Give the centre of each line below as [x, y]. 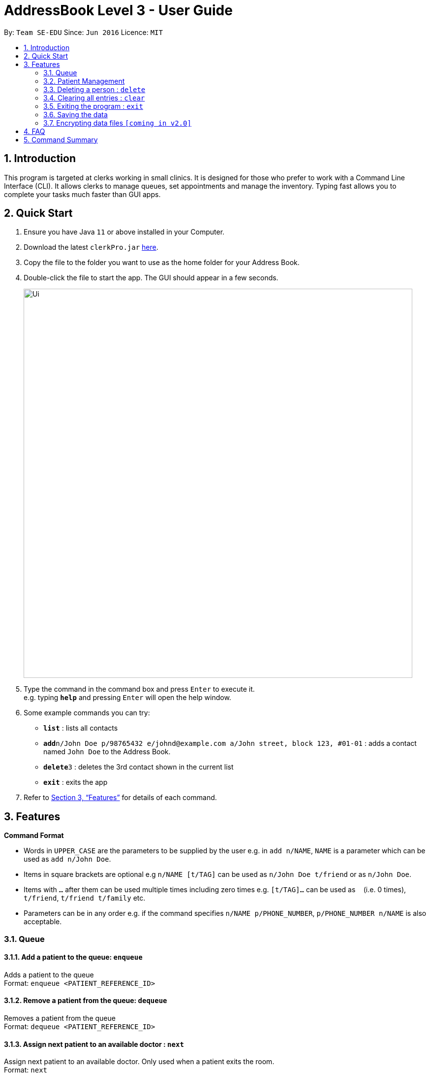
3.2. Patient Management [84, 81]
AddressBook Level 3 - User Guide [118, 10]
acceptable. [43, 922]
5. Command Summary [61, 139]
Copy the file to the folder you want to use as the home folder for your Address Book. [162, 263]
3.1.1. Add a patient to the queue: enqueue [73, 957]
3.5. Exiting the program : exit [93, 106]
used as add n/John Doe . [67, 859]
